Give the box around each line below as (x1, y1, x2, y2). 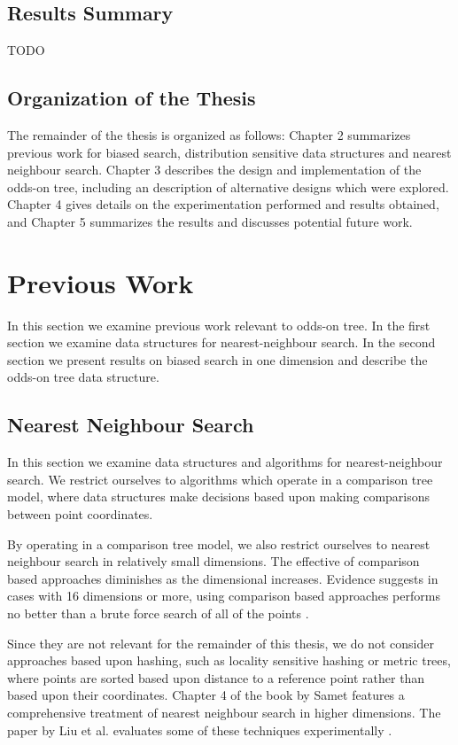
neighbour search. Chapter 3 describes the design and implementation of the (7, 160, 422, 179)
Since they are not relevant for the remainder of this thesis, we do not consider (7, 633, 434, 652)
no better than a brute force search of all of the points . (7, 604, 309, 623)
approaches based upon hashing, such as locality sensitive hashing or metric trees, (7, 651, 451, 670)
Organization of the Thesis (7, 84, 256, 112)
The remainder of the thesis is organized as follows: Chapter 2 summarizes (7, 126, 411, 144)
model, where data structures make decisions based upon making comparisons (7, 487, 431, 506)
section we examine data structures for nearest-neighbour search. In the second (7, 333, 436, 352)
